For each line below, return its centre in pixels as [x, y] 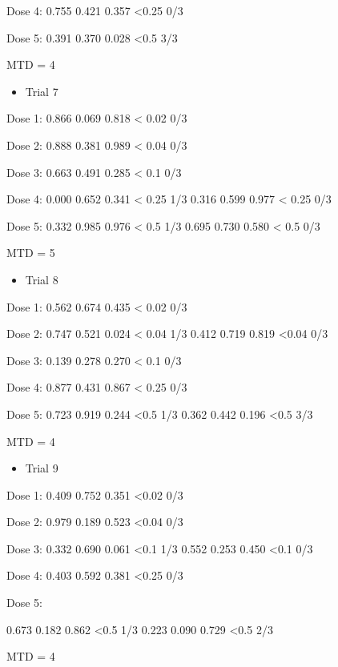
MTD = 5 [31, 253]
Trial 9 [42, 468]
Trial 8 [42, 279]
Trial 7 [42, 91]
